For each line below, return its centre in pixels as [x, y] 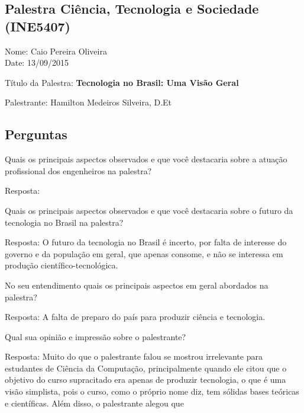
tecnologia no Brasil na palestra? [64, 222]
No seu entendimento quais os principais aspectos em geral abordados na [137, 285]
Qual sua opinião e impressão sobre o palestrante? [96, 336]
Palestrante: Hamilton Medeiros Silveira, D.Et [88, 102]
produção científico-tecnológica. [62, 265]
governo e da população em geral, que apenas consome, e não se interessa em [144, 253]
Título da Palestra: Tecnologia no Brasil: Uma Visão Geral [122, 82]
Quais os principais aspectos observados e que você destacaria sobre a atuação [146, 159]
